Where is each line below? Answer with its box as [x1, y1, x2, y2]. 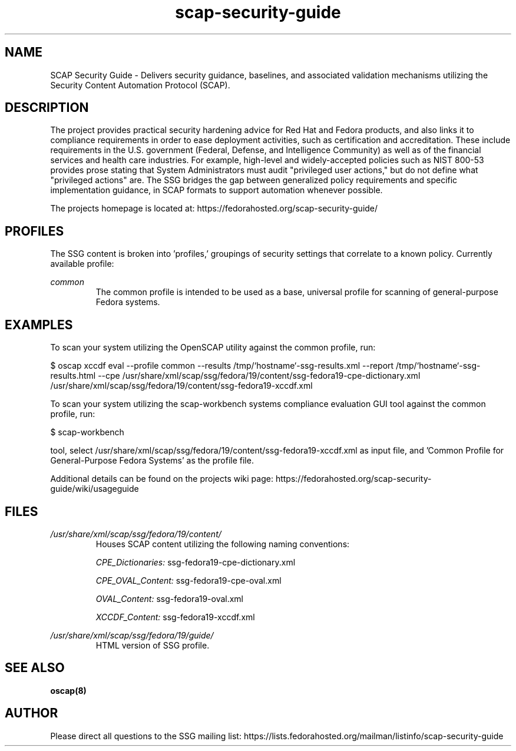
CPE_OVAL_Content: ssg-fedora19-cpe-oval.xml [95, 575, 282, 585]
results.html [50, 370, 96, 381]
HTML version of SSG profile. [95, 640, 210, 650]
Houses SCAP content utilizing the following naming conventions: [95, 538, 350, 549]
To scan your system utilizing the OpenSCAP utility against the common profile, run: [50, 342, 376, 353]
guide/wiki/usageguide [50, 484, 139, 494]
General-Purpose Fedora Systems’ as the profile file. [50, 455, 254, 466]
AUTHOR [5, 706, 58, 721]
